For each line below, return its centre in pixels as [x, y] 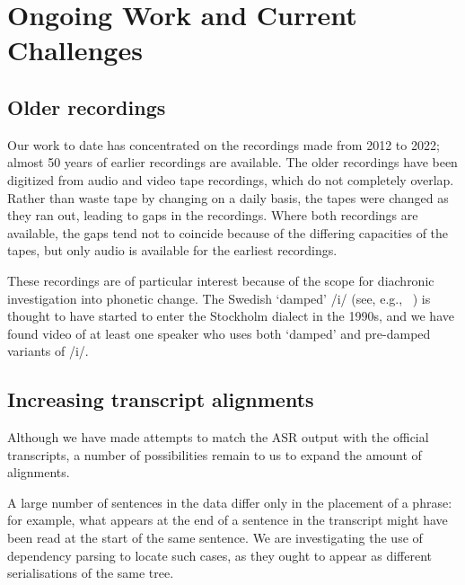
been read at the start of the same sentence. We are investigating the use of [215, 538]
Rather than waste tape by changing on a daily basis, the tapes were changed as [228, 197]
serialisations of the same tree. [91, 573]
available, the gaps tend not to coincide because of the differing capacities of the [228, 232]
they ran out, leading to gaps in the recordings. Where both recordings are [213, 215]
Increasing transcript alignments [161, 399]
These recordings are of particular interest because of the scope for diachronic [221, 280]
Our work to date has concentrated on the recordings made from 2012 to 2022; [224, 144]
